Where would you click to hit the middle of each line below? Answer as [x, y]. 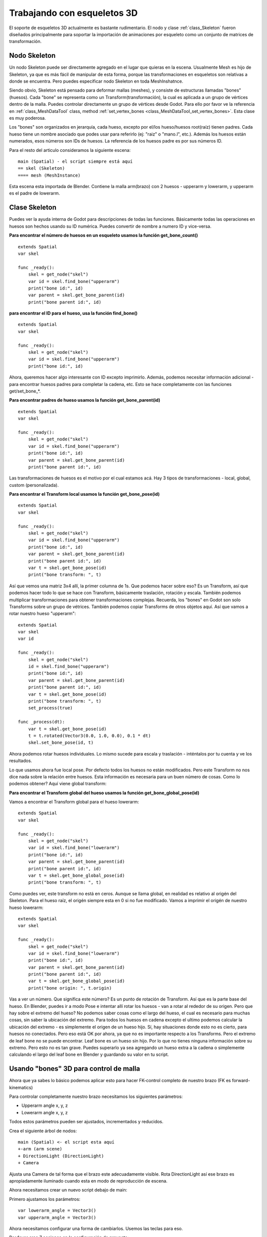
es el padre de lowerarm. [35, 193]
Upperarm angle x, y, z [45, 1105]
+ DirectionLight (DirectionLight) [61, 1156]
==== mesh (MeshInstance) [49, 175]
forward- [241, 1081]
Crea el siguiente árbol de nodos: [43, 1131]
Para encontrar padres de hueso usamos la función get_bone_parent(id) [85, 400]
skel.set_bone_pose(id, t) [61, 743]
